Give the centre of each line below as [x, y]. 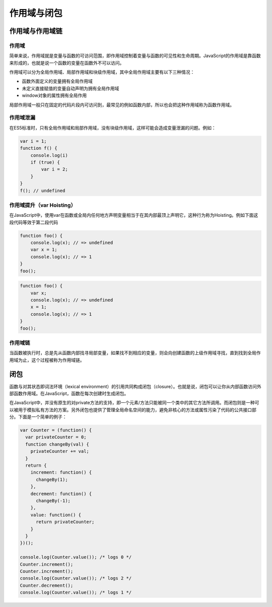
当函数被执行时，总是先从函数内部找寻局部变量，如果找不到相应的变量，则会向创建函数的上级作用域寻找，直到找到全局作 [135, 353]
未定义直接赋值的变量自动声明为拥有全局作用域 [71, 88]
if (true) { [45, 162]
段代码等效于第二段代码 [33, 222]
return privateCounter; [65, 522]
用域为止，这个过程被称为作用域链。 [47, 360]
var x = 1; [44, 250]
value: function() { [56, 515]
